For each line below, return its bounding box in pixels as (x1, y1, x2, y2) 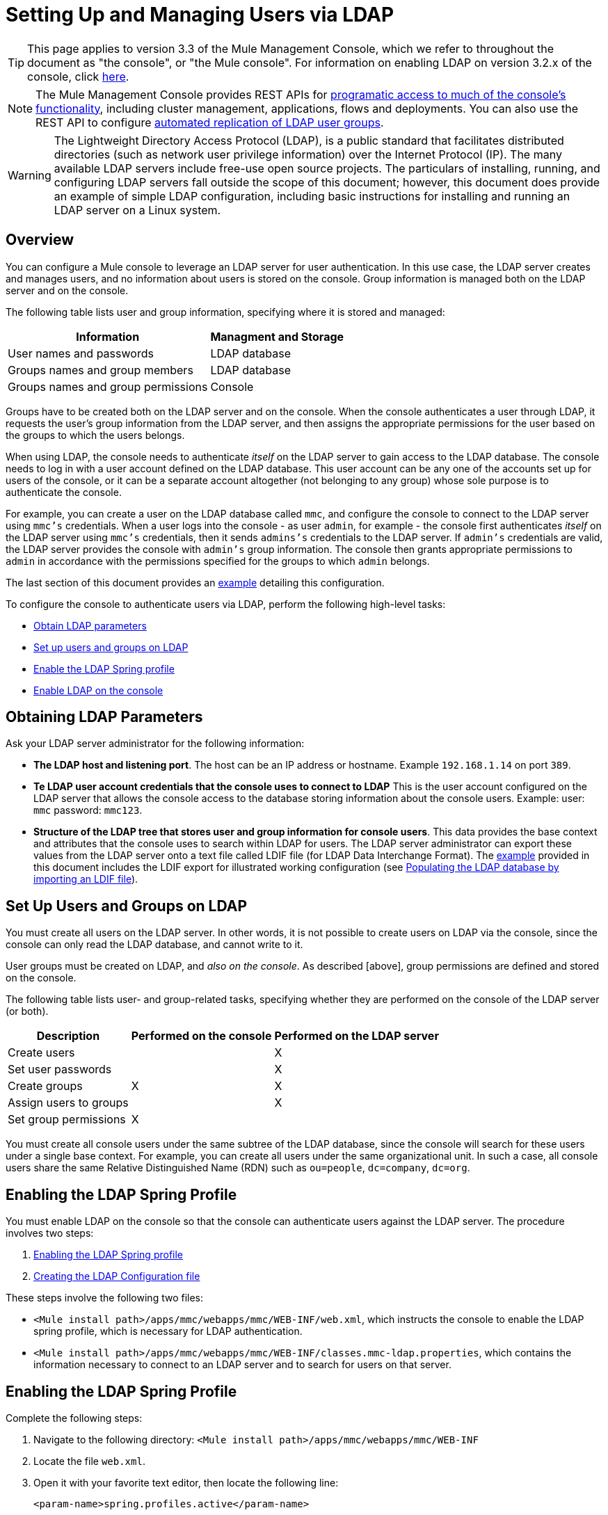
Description (36, 1029, 100, 1043)
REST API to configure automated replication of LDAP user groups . (35, 115, 384, 129)
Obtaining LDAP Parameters (6, 708, 203, 726)
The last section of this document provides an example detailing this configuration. (6, 576, 385, 588)
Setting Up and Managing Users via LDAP (6, 3, 394, 26)
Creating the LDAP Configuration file (33, 1270, 200, 1283)
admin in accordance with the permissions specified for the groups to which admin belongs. (6, 554, 430, 567)
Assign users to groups (8, 1096, 129, 1110)
